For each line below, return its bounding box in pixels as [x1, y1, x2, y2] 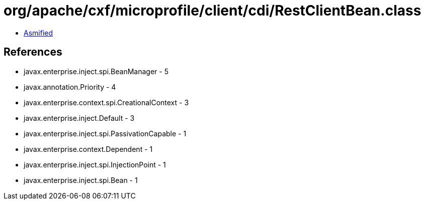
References [4, 46, 62, 59]
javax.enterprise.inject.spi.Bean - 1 [24, 175, 138, 184]
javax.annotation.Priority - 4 [24, 82, 116, 91]
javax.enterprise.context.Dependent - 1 [24, 144, 153, 153]
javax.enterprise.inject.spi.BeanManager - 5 [24, 67, 168, 76]
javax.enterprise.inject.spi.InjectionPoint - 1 [24, 160, 166, 169]
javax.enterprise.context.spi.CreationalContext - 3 [24, 98, 189, 107]
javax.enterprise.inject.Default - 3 [24, 113, 135, 122]
